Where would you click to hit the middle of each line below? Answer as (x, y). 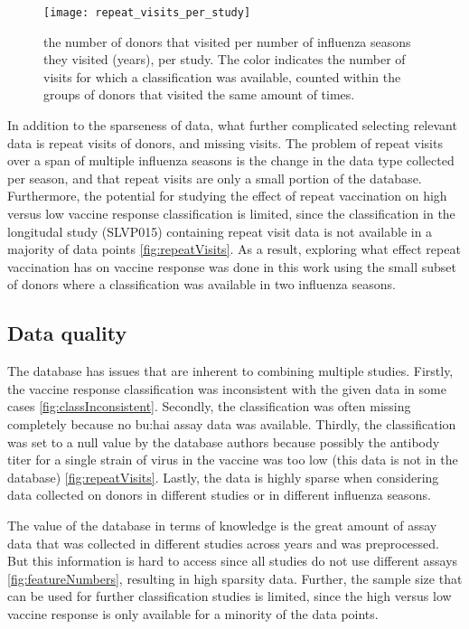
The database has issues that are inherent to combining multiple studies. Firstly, (230, 371)
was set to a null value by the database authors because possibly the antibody (224, 441)
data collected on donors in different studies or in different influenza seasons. (219, 495)
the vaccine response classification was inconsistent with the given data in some (227, 388)
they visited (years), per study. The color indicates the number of (225, 59)
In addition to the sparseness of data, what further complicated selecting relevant (232, 125)
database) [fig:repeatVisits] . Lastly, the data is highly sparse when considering (223, 477)
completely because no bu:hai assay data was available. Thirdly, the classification (232, 423)
